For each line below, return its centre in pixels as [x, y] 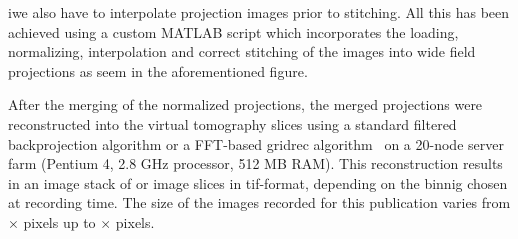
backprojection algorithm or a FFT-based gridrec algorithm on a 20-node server [256, 143]
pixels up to [59, 221]
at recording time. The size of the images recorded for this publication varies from [259, 202]
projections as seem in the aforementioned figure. [158, 70]
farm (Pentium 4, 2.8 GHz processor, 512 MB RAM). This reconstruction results [255, 163]
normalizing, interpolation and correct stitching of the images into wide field [242, 51]
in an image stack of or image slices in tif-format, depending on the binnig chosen [258, 182]
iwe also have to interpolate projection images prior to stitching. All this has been [259, 12]
